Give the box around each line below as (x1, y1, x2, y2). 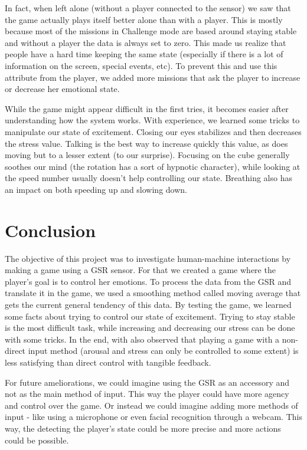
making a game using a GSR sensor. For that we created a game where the (5, 264, 276, 276)
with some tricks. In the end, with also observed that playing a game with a (5, 333, 280, 345)
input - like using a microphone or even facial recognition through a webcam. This (5, 410, 302, 423)
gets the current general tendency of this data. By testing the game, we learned (5, 298, 292, 310)
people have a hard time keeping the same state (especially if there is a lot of (5, 48, 283, 60)
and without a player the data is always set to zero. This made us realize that (5, 36, 286, 48)
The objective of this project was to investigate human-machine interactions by (5, 252, 291, 264)
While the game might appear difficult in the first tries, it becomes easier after (5, 102, 289, 114)
